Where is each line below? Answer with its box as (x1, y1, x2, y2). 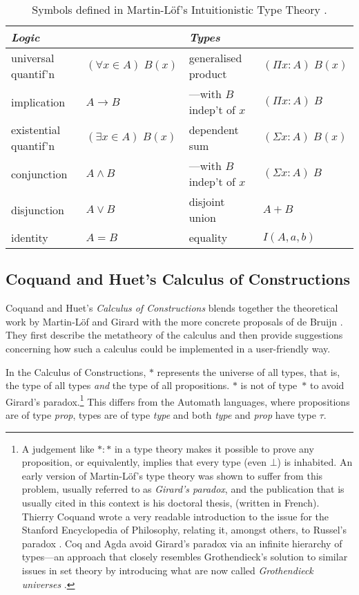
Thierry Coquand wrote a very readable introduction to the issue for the (21, 509, 329, 523)
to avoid (310, 378, 345, 393)
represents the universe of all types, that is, (157, 364, 340, 379)
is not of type (240, 378, 298, 393)
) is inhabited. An (277, 455, 353, 469)
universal (11, 50, 55, 66)
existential (11, 122, 61, 138)
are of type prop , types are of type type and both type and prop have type (6, 408, 316, 422)
